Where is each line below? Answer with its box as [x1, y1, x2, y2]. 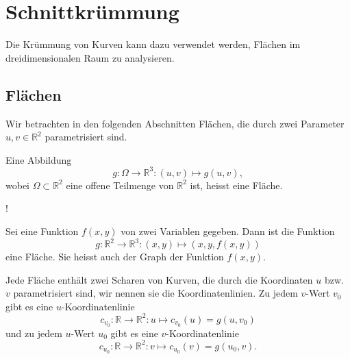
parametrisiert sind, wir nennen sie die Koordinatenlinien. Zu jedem [13, 286, 298, 300]
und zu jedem [5, 325, 62, 340]
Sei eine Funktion [5, 223, 79, 238]
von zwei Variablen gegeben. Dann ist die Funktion [121, 223, 335, 238]
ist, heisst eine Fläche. [190, 177, 283, 192]
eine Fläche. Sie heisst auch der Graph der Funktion [5, 249, 224, 264]
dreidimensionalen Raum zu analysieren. [5, 50, 175, 64]
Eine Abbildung [5, 152, 72, 166]
